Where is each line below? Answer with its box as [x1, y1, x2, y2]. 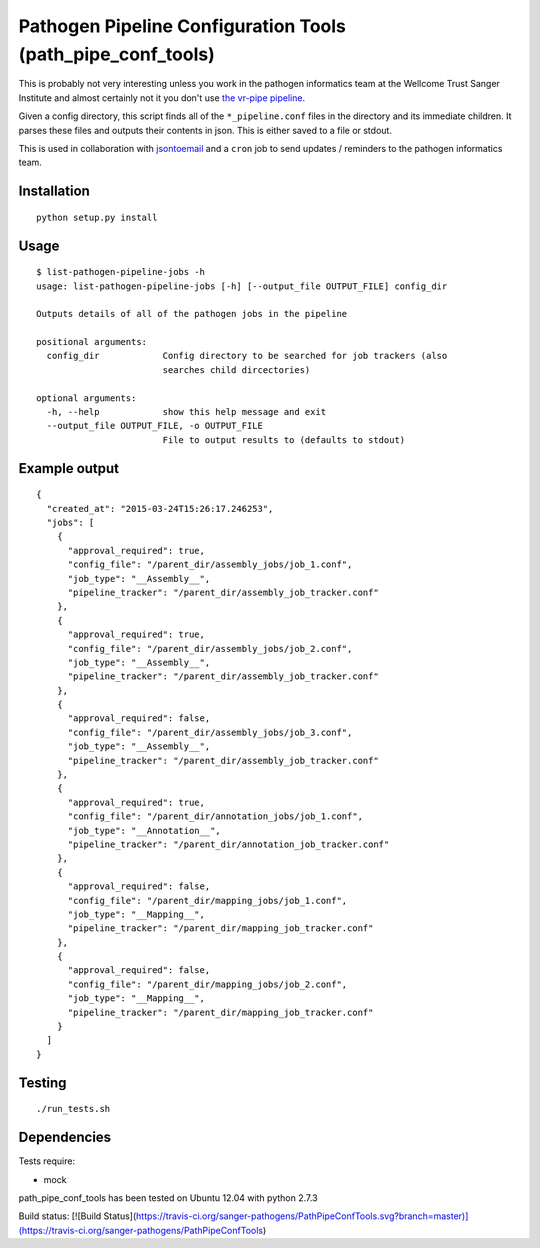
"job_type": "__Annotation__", [67, 825, 222, 836]
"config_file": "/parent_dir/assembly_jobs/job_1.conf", [67, 559, 353, 570]
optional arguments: [36, 392, 137, 404]
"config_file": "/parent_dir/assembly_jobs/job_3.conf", [67, 726, 353, 738]
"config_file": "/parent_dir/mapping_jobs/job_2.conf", [67, 978, 348, 990]
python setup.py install [36, 211, 158, 223]
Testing [18, 1074, 67, 1091]
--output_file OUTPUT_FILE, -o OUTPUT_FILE [46, 420, 264, 432]
